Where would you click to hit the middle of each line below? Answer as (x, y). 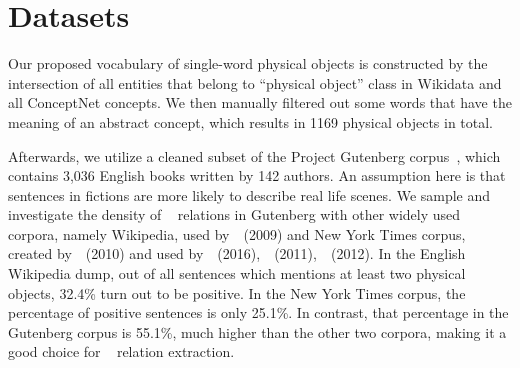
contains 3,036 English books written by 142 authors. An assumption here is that (257, 175)
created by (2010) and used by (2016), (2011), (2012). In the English (237, 253)
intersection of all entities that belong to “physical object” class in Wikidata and (255, 82)
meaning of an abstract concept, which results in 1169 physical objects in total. (251, 121)
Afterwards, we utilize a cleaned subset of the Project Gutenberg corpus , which (254, 155)
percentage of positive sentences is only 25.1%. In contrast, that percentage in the (258, 312)
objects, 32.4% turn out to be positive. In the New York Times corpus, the (237, 292)
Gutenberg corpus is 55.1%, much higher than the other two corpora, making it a (257, 331)
